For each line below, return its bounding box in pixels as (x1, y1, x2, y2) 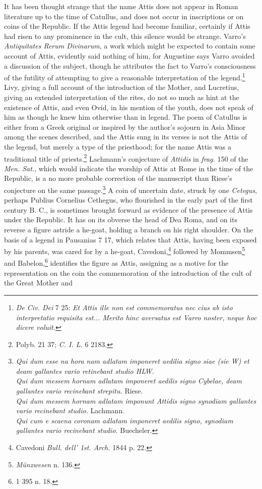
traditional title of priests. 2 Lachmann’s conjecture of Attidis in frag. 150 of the (4, 152, 248, 164)
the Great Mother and (4, 277, 73, 288)
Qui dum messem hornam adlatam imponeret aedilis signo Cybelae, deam (16, 375, 242, 386)
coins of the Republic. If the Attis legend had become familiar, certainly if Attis (4, 21, 250, 31)
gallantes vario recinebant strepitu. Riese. (16, 385, 143, 396)
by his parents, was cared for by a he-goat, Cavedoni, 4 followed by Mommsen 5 (4, 244, 245, 256)
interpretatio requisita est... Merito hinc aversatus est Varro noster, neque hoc (16, 312, 257, 322)
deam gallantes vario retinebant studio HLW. (16, 365, 154, 376)
